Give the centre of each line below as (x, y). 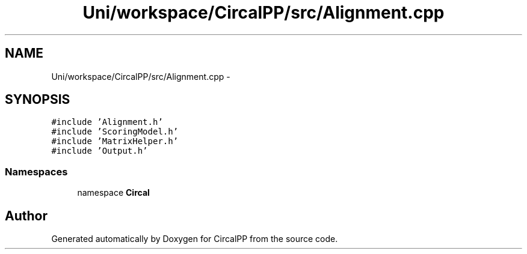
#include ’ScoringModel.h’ (115, 132)
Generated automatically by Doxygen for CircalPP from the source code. (195, 239)
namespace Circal (113, 193)
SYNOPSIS (38, 100)
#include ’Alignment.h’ (107, 122)
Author (26, 216)
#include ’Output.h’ (100, 151)
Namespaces (36, 171)
